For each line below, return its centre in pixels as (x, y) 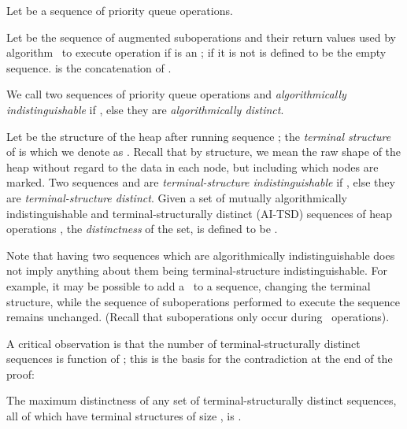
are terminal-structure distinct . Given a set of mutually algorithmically (177, 197)
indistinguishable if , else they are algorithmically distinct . (145, 109)
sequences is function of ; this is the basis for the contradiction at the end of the (200, 359)
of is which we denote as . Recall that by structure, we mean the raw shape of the (204, 152)
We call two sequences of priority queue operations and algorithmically (176, 94)
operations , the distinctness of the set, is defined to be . (142, 229)
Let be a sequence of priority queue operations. (120, 10)
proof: (20, 374)
